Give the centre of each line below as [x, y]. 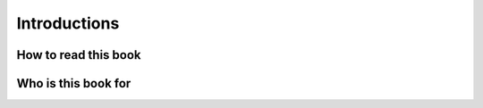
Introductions [68, 23]
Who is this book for [74, 83]
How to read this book [79, 55]
